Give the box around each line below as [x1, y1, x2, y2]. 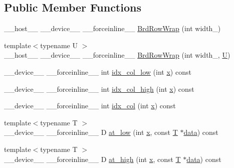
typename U [40, 40, 78, 50]
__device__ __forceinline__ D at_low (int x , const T [4, 127, 178, 137]
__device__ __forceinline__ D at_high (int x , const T [4, 153, 181, 164]
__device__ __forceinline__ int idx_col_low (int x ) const [4, 66, 191, 77]
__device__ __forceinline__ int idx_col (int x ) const [4, 100, 176, 111]
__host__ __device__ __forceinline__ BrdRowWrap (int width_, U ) [4, 50, 230, 60]
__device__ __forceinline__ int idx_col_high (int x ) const [4, 83, 194, 94]
